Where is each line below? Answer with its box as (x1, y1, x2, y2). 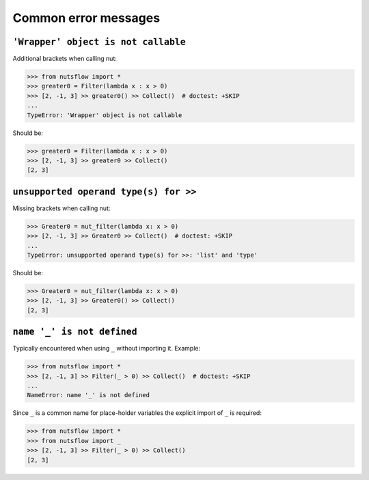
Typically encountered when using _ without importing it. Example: (12, 344, 201, 353)
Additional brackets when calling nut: (12, 55, 118, 63)
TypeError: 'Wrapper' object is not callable (27, 111, 182, 119)
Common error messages (12, 10, 161, 25)
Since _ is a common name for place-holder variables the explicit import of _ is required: (12, 409, 262, 417)
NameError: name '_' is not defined (27, 391, 150, 399)
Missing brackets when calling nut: (12, 204, 111, 212)
